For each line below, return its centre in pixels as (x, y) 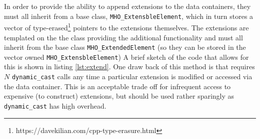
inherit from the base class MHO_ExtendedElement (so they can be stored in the (125, 47)
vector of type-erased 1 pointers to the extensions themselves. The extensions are (126, 27)
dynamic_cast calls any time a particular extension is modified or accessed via (132, 76)
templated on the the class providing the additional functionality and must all (123, 37)
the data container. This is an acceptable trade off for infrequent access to (117, 86)
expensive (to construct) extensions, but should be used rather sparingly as (119, 96)
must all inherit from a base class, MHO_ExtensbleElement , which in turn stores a (129, 16)
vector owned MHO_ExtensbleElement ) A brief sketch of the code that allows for (126, 57)
